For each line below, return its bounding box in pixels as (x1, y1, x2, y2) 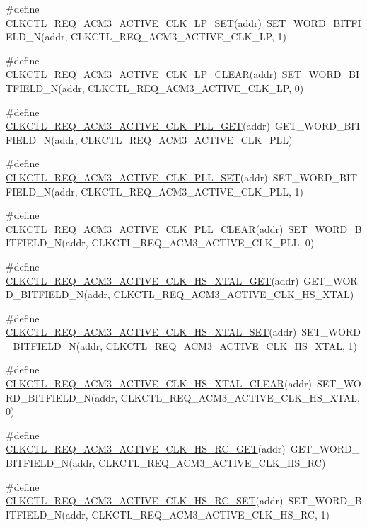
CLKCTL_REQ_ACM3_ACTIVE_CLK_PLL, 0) (91, 235, 315, 250)
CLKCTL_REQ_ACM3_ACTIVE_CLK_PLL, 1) (81, 183, 304, 198)
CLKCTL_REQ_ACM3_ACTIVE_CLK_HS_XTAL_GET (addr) (6, 273, 299, 288)
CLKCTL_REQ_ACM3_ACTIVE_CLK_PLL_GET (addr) (6, 118, 270, 133)
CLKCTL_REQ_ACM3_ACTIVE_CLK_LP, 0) (88, 80, 304, 95)
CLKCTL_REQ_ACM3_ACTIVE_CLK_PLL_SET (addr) (6, 169, 268, 184)
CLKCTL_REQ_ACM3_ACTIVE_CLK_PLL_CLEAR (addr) (6, 221, 284, 236)
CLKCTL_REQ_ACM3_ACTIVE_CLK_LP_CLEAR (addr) (6, 67, 277, 81)
